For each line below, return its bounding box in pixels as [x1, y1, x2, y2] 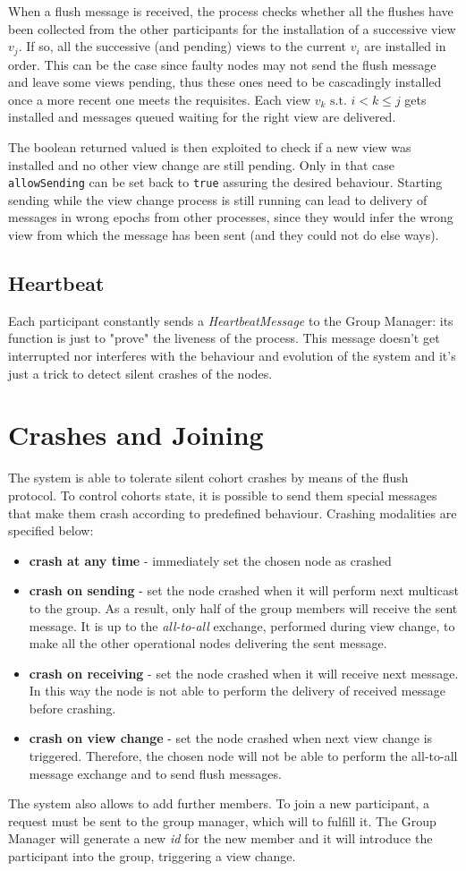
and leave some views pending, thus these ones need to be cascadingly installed [8, 73, 442, 91]
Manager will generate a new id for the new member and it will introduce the [8, 829, 433, 848]
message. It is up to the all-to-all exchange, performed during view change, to [29, 616, 455, 635]
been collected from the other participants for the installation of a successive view [8, 19, 456, 38]
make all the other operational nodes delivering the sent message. [29, 634, 387, 653]
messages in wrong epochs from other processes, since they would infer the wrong [8, 208, 453, 226]
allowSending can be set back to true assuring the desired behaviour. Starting [8, 173, 443, 192]
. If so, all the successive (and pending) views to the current [18, 37, 347, 56]
